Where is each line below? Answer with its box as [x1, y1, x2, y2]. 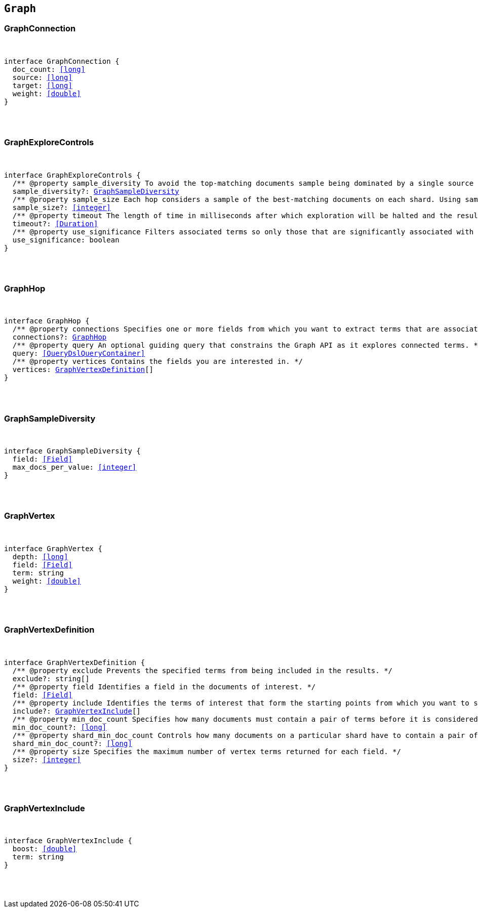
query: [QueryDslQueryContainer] [12, 349, 145, 358]
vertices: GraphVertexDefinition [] [12, 365, 154, 374]
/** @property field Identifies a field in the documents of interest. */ [12, 682, 316, 691]
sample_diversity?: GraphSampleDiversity [12, 187, 179, 195]
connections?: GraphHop [12, 333, 107, 342]
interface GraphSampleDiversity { [4, 447, 141, 455]
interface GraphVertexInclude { [4, 837, 132, 845]
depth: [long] [12, 552, 68, 561]
